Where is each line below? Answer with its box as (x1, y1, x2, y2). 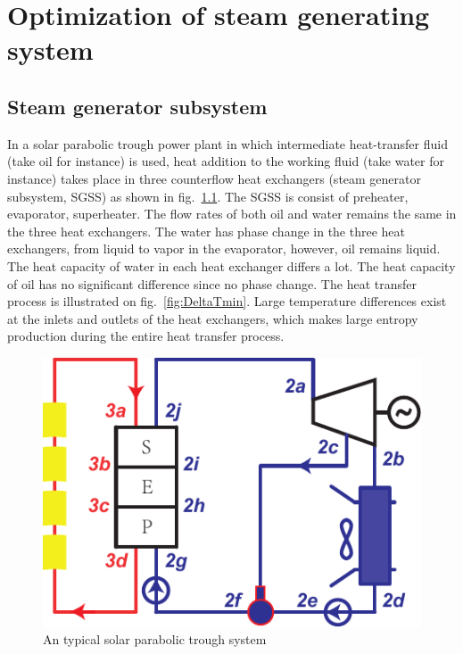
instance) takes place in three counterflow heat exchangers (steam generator (7, 169, 422, 187)
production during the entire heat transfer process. (7, 327, 285, 345)
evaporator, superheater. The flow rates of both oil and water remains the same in (7, 204, 457, 223)
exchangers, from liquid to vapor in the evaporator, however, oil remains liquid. (7, 239, 441, 258)
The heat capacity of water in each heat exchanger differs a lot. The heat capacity (7, 256, 456, 275)
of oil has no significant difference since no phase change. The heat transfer (7, 274, 417, 293)
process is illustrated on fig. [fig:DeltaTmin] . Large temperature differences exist (7, 292, 447, 310)
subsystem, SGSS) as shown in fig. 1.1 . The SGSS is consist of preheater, (7, 186, 409, 205)
